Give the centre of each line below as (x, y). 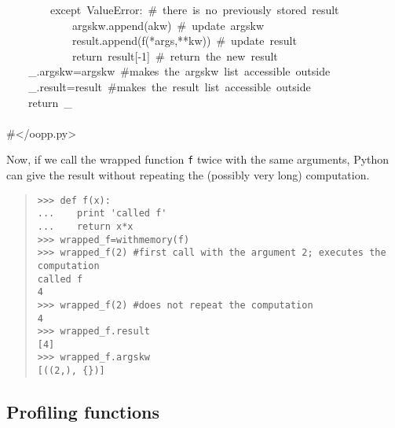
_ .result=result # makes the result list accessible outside (170, 86)
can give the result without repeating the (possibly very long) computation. (188, 175)
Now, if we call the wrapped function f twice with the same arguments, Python (198, 159)
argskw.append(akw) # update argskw (168, 25)
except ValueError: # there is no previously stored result (194, 9)
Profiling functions (83, 412)
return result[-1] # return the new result (175, 55)
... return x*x (85, 226)
